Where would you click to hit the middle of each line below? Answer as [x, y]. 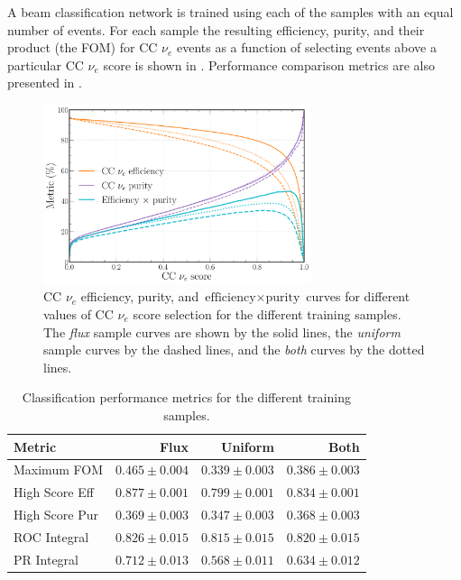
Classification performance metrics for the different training [186, 397]
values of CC [78, 313]
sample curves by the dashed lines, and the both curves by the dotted [234, 350]
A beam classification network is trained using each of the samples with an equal [230, 12]
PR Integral [46, 559]
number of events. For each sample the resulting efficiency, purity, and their [216, 29]
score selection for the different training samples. [267, 313]
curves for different [358, 296]
